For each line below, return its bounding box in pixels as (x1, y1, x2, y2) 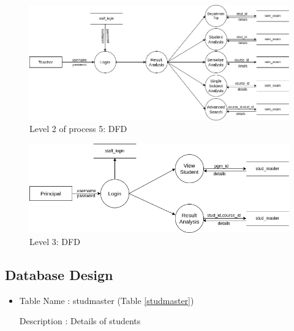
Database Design (5, 265, 113, 284)
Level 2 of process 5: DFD (29, 122, 127, 135)
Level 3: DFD (29, 235, 80, 247)
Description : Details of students (19, 314, 141, 327)
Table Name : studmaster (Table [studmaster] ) (19, 294, 194, 306)
